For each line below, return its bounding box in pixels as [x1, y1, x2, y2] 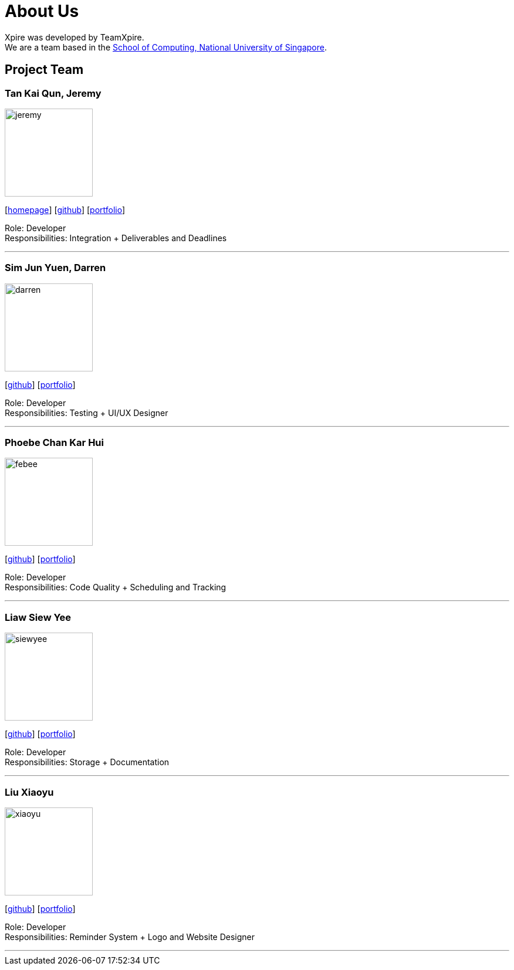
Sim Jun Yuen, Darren [5, 262, 106, 274]
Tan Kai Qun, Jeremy [5, 87, 102, 99]
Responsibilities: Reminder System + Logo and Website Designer [5, 931, 255, 942]
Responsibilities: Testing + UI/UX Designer [5, 407, 168, 418]
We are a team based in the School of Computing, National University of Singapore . [5, 42, 327, 52]
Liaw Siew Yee [5, 611, 72, 623]
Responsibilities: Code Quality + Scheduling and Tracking [5, 582, 226, 593]
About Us [5, 1, 79, 21]
